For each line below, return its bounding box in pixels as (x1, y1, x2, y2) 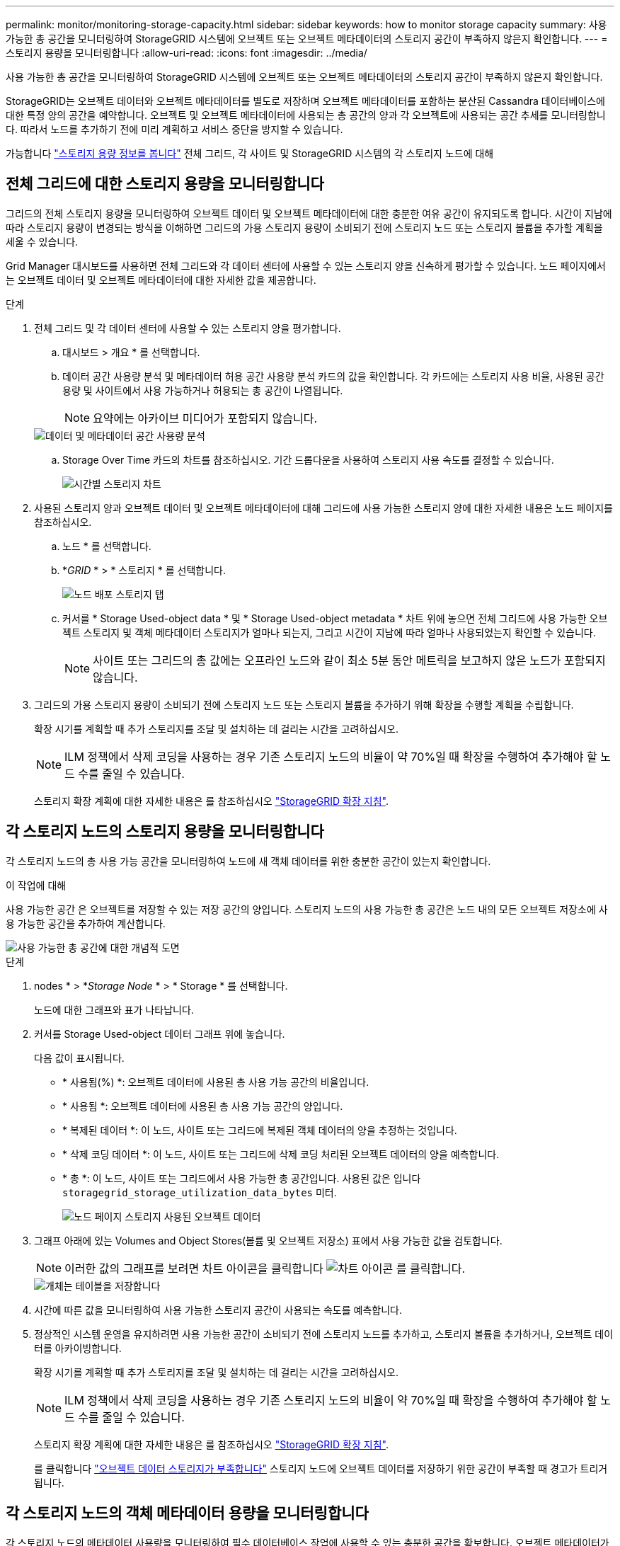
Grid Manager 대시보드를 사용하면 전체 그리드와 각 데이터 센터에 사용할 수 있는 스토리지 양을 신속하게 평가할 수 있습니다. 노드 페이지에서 (6, 259, 606, 272)
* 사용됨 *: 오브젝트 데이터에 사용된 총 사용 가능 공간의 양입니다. (62, 1099, 343, 1112)
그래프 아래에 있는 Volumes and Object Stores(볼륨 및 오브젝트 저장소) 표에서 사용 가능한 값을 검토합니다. (34, 1234, 503, 1247)
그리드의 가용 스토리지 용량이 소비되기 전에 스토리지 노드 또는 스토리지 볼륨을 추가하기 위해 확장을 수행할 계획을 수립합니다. (34, 698, 574, 711)
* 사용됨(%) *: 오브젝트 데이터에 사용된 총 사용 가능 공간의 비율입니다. (62, 1075, 369, 1088)
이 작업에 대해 (6, 878, 67, 891)
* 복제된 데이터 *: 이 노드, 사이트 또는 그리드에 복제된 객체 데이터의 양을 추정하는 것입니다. (62, 1123, 457, 1136)
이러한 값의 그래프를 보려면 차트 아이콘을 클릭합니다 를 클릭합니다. (64, 1261, 466, 1276)
